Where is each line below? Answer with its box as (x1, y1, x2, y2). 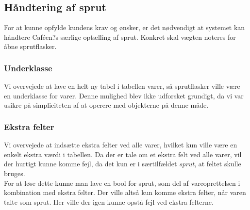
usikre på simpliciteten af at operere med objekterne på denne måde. (4, 100, 209, 110)
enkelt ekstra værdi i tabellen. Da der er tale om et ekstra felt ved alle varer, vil (4, 149, 242, 159)
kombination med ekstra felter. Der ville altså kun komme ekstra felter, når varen (4, 187, 246, 197)
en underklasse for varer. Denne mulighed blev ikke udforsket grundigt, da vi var (4, 90, 244, 100)
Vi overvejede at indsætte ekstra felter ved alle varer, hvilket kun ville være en (4, 140, 237, 150)
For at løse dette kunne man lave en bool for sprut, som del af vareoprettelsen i (4, 178, 240, 188)
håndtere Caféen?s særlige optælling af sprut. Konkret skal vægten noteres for (4, 32, 236, 42)
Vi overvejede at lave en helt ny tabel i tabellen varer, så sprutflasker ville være (4, 81, 240, 91)
